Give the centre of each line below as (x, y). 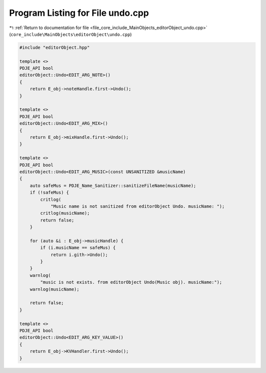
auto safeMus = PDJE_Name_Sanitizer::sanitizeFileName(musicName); (113, 186)
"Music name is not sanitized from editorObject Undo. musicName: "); (138, 206)
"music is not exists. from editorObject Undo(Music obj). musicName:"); (131, 282)
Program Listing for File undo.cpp (79, 13)
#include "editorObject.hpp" (55, 47)
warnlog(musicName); (55, 289)
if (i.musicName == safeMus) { (78, 248)
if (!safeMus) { (49, 193)
